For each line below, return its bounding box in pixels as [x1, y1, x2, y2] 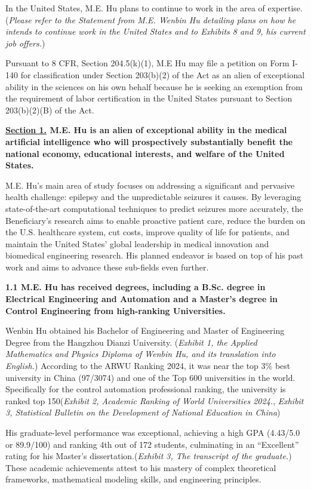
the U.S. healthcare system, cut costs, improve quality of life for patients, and [5, 226, 290, 238]
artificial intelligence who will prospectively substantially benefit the [5, 135, 293, 147]
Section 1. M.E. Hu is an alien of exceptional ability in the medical [5, 124, 287, 136]
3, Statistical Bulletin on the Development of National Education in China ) [5, 406, 281, 419]
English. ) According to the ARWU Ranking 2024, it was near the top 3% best [5, 359, 291, 372]
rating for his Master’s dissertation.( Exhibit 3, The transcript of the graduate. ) [5, 450, 292, 462]
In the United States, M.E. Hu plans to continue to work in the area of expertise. [5, 2, 303, 14]
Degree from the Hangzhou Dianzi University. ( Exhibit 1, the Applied [5, 336, 257, 348]
